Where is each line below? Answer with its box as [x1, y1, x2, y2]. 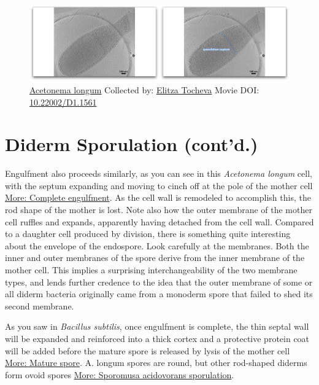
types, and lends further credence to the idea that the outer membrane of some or [5, 275, 313, 288]
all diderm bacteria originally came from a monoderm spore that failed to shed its [5, 287, 313, 300]
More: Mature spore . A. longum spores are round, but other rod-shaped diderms [5, 356, 307, 369]
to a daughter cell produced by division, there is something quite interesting [5, 227, 291, 240]
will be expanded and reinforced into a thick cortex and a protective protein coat [5, 332, 310, 345]
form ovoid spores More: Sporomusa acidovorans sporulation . [5, 368, 234, 381]
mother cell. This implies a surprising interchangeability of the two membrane [5, 263, 298, 276]
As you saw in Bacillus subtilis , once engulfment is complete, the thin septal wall [5, 320, 309, 333]
